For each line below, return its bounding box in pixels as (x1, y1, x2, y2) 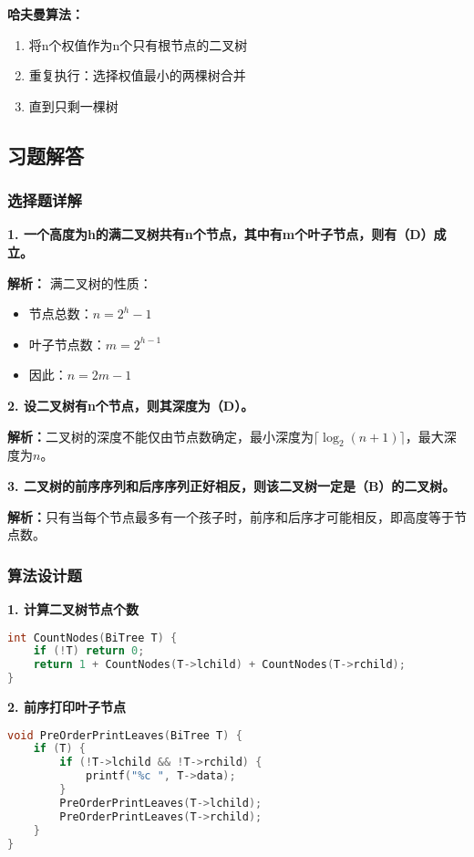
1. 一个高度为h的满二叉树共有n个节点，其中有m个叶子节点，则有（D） (7, 225, 434, 244)
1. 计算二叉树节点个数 (7, 599, 139, 618)
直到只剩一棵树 (28, 96, 118, 115)
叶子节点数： (28, 334, 106, 353)
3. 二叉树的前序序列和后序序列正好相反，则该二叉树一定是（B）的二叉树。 (7, 476, 456, 495)
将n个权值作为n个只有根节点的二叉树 (28, 35, 248, 54)
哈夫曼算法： (7, 5, 84, 23)
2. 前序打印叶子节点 (7, 697, 126, 716)
